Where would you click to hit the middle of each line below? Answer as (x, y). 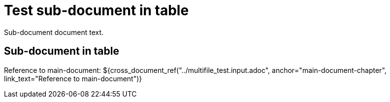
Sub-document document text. (54, 32)
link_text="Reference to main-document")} (73, 78)
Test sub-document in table (97, 10)
